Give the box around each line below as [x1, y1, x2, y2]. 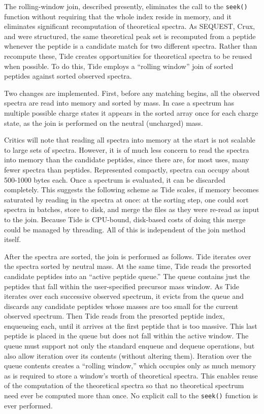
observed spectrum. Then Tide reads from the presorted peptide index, [4, 310, 225, 321]
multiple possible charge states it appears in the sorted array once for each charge [4, 108, 258, 118]
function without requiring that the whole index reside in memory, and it [4, 11, 232, 21]
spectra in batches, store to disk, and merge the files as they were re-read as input [4, 204, 259, 215]
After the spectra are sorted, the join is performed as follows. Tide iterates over [4, 251, 251, 261]
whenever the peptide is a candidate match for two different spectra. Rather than [4, 41, 257, 51]
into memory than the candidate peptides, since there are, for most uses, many [4, 154, 249, 165]
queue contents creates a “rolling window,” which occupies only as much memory [4, 360, 256, 371]
